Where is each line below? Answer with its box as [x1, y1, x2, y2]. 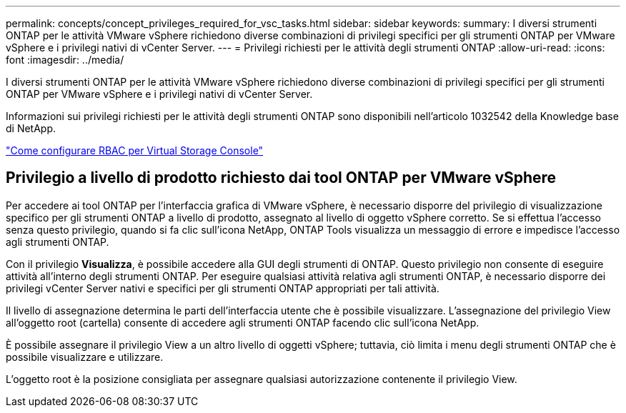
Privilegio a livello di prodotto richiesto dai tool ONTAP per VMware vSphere [6, 169, 557, 187]
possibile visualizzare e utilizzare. [6, 350, 164, 363]
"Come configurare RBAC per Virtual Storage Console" [6, 144, 264, 156]
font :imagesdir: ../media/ [6, 54, 124, 66]
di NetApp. [6, 122, 56, 134]
